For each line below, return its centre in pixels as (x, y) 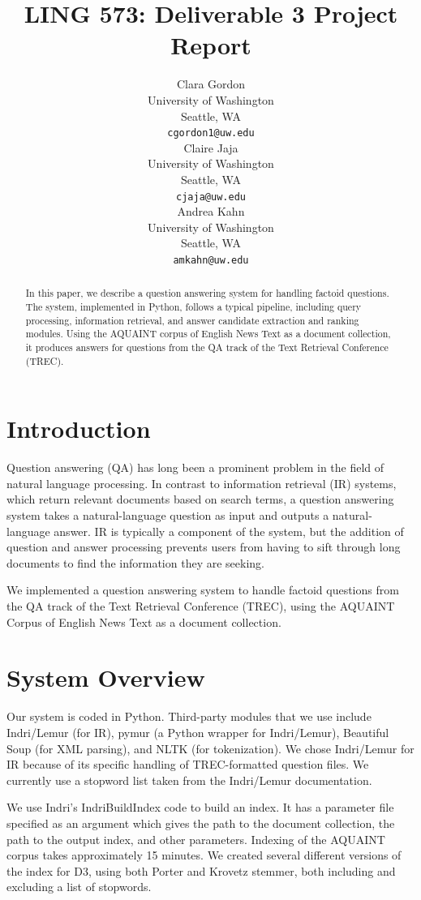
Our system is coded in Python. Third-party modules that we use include (189, 716)
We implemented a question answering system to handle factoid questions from (203, 590)
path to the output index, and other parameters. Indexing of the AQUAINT (196, 839)
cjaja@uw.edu (211, 197)
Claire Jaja (211, 147)
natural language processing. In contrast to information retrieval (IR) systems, (202, 483)
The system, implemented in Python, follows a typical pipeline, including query (193, 307)
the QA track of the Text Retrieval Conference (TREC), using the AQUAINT (201, 606)
